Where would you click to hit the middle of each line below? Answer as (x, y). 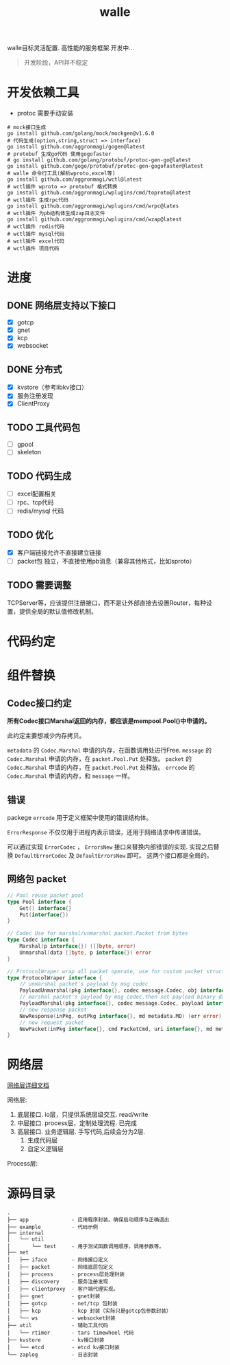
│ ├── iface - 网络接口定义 (57, 1260)
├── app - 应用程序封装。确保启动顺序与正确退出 (88, 1220)
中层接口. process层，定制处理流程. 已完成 (77, 1123)
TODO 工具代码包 (44, 427)
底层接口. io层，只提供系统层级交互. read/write (82, 1115)
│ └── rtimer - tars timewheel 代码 (71, 1333)
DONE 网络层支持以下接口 (62, 306)
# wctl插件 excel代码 (36, 241)
